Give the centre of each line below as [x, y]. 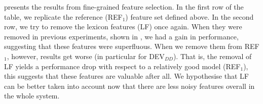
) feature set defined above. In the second [190, 16]
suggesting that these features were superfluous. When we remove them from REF [132, 46]
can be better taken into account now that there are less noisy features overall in [129, 86]
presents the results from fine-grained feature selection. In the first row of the [124, 7]
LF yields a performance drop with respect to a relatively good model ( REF [122, 66]
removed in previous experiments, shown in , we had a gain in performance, [121, 36]
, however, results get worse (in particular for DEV [86, 56]
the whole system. [32, 96]
